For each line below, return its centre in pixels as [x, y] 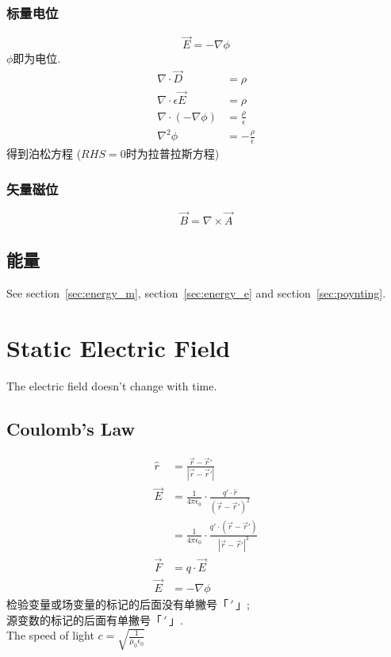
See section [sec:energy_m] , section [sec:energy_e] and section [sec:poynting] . [196, 293]
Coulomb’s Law [71, 428]
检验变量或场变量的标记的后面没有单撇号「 [117, 604]
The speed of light [50, 635]
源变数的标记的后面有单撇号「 [84, 619]
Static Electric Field [119, 348]
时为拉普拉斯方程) [172, 154]
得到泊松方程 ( [44, 154]
